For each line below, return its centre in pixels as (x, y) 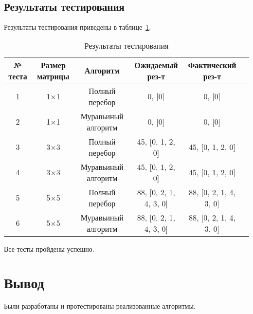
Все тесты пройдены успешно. (49, 249)
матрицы (53, 76)
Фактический (212, 65)
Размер (53, 65)
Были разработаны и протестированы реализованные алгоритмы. (100, 305)
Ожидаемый (156, 65)
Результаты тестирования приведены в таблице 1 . (78, 27)
